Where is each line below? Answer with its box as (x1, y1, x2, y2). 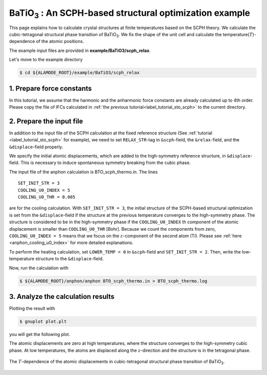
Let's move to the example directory (9, 57, 83, 63)
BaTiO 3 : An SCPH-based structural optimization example (9, 7, 250, 20)
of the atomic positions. (36, 39, 84, 44)
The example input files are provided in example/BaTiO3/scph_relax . (9, 47, 151, 53)
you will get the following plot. (9, 331, 70, 337)
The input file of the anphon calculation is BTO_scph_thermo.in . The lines (9, 168, 158, 175)
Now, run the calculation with (9, 265, 69, 271)
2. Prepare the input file (9, 117, 84, 125)
